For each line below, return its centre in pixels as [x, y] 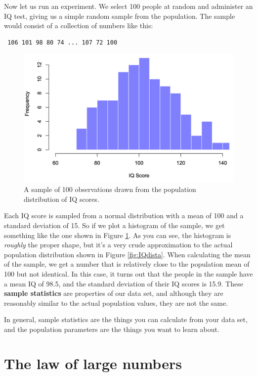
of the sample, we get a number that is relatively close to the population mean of [127, 264]
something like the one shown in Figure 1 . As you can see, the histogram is [118, 235]
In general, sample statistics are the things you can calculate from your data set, [126, 319]
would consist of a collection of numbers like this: [79, 25]
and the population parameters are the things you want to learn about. [112, 329]
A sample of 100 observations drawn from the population [110, 189]
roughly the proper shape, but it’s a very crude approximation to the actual [118, 245]
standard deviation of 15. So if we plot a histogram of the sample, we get [114, 225]
